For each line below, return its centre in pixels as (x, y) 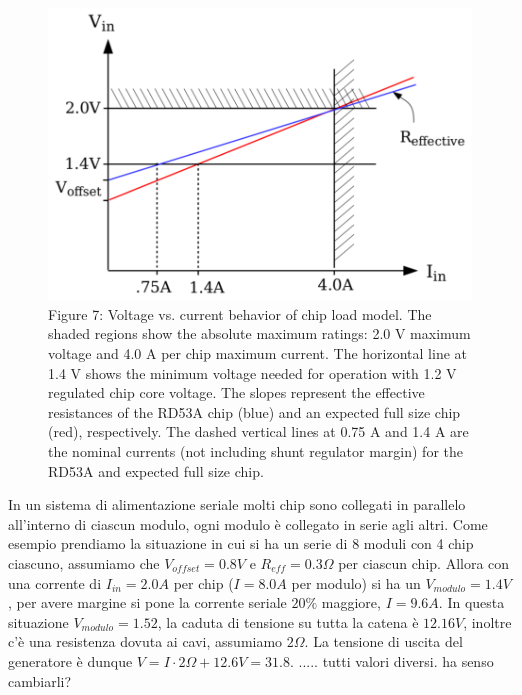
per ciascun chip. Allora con (424, 562)
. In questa (471, 602)
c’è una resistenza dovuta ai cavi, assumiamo (145, 641)
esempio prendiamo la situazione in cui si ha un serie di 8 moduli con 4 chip (241, 543)
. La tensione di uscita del (383, 641)
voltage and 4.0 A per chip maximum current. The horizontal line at (257, 353)
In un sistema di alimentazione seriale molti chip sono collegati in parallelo (237, 504)
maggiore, (351, 602)
